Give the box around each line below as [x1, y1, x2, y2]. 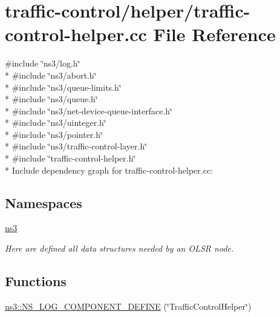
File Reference [153, 22, 276, 47]
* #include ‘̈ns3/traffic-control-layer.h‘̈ [5, 140, 148, 152]
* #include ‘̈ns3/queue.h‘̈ [5, 93, 98, 105]
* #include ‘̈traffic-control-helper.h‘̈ [5, 152, 136, 165]
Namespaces [5, 193, 82, 212]
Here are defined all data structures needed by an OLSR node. [5, 242, 234, 255]
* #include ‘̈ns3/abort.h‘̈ [5, 68, 97, 81]
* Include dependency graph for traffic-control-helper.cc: [5, 163, 213, 176]
